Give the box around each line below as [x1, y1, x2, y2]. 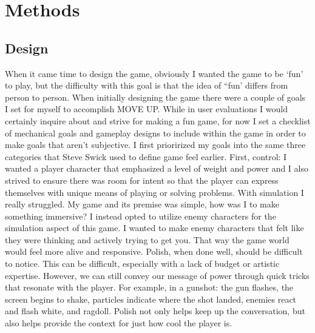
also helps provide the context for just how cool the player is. [5, 317, 232, 329]
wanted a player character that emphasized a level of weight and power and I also [5, 162, 308, 175]
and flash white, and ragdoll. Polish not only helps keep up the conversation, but [5, 304, 305, 317]
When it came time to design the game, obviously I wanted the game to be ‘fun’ [5, 67, 303, 79]
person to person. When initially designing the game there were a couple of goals [5, 90, 306, 103]
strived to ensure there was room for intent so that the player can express [5, 173, 279, 186]
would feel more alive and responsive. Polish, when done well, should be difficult [5, 245, 303, 258]
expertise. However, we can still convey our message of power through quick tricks [5, 269, 310, 281]
